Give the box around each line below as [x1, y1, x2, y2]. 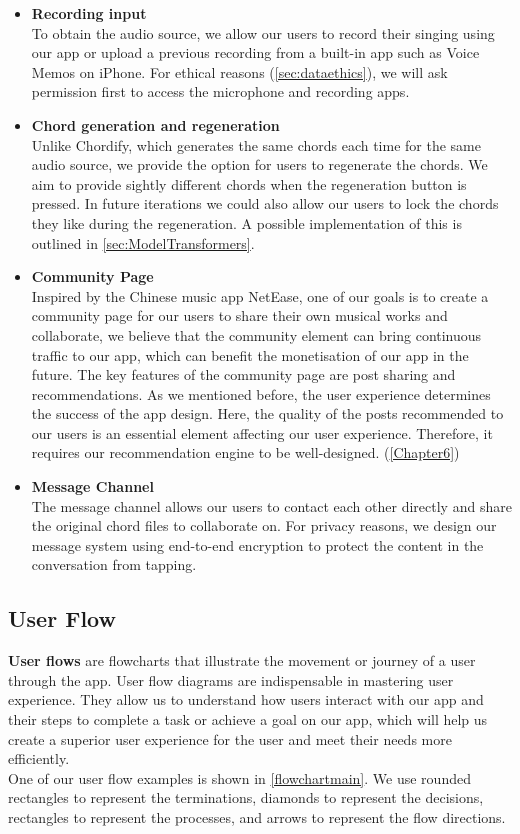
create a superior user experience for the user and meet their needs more [8, 728, 452, 749]
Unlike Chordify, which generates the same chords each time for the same [31, 134, 481, 155]
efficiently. [8, 748, 70, 769]
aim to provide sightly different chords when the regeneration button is [31, 173, 467, 194]
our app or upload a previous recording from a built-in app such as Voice [31, 42, 480, 63]
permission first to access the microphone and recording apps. [31, 81, 410, 102]
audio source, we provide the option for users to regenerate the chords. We [31, 154, 488, 175]
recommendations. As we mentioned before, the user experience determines [31, 383, 491, 404]
